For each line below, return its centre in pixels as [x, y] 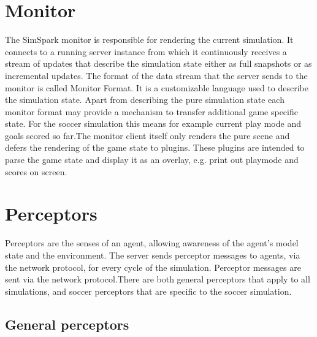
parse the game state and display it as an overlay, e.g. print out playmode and [152, 160]
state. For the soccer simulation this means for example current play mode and [153, 123]
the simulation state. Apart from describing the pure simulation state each [145, 100]
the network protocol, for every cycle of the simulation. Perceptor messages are [153, 267]
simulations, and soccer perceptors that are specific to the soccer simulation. [148, 291]
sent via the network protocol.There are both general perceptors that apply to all [158, 279]
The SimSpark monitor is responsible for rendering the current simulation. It [149, 40]
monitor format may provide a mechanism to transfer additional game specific [151, 111]
